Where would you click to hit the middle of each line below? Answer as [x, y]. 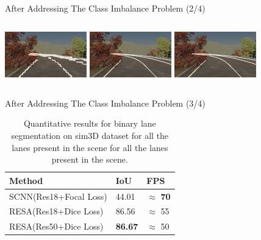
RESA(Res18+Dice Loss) [56, 211]
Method [26, 180]
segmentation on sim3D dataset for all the [90, 135]
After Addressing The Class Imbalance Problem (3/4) [105, 103]
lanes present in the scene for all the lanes [90, 147]
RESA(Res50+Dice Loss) [56, 226]
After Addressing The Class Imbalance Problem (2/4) [105, 8]
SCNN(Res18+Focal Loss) [58, 196]
